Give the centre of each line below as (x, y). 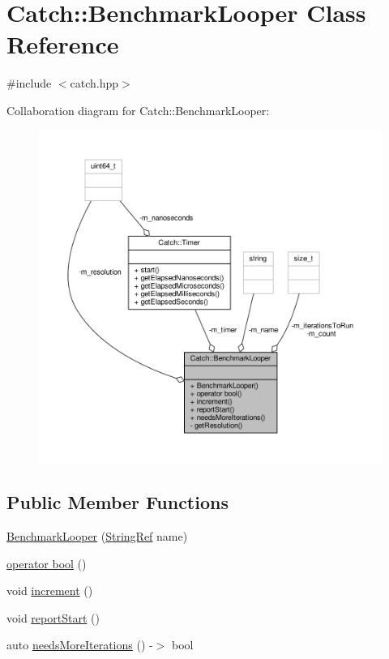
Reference (63, 44)
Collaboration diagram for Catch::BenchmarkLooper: (138, 110)
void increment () (50, 591)
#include (29, 83)
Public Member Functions (118, 502)
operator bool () (47, 563)
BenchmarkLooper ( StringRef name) (97, 536)
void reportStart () (53, 617)
